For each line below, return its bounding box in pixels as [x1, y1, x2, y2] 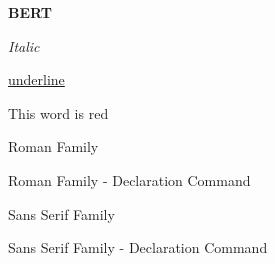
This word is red [8, 102, 109, 123]
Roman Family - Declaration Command [8, 169, 251, 190]
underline [8, 69, 65, 90]
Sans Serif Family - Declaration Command [8, 237, 268, 258]
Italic [8, 35, 40, 56]
